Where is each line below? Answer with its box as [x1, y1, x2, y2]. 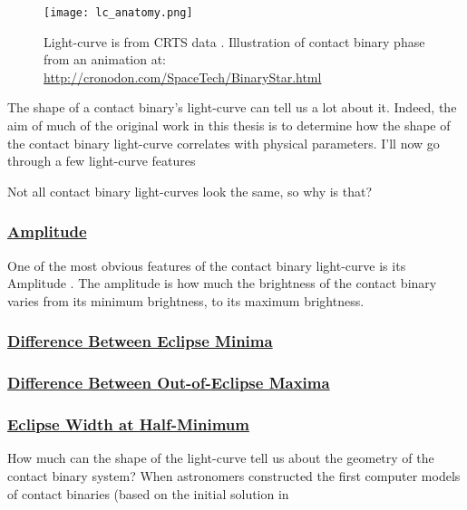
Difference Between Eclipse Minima [7, 330, 273, 352]
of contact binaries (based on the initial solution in [7, 484, 289, 503]
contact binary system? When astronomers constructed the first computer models [7, 466, 461, 485]
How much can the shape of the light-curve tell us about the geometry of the [7, 448, 434, 467]
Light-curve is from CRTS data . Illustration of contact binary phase [44, 32, 425, 51]
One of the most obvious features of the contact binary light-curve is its [7, 255, 406, 274]
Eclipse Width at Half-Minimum [7, 413, 249, 436]
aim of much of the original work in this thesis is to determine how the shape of [7, 116, 451, 135]
